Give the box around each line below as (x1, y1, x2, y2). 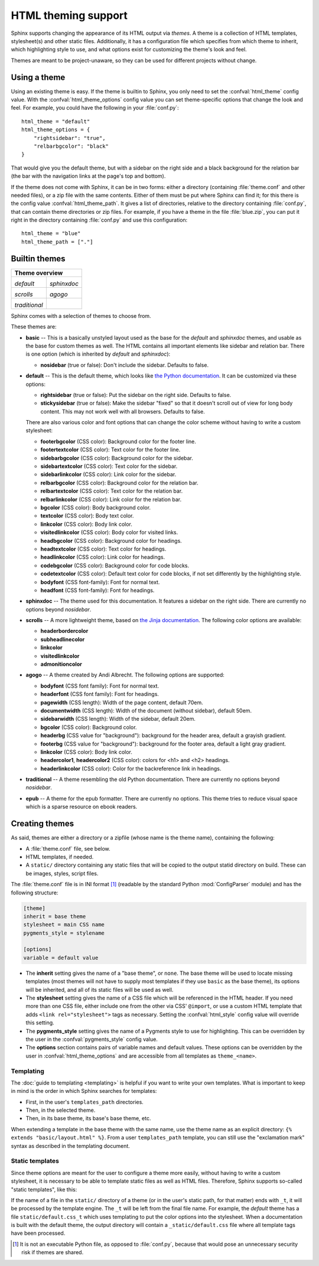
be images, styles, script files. (25, 870, 99, 877)
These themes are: (11, 323, 57, 330)
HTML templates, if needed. (25, 853, 94, 860)
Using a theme (11, 72, 66, 82)
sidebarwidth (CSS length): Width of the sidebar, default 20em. (40, 715, 196, 723)
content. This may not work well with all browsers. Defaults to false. (40, 408, 205, 415)
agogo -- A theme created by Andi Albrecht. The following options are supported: (25, 671, 224, 679)
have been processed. (11, 1229, 66, 1237)
